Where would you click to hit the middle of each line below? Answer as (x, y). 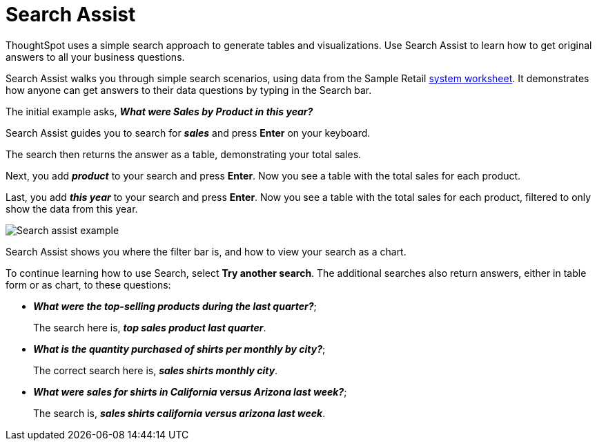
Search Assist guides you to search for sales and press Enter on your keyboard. (188, 133)
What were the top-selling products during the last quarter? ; (175, 306)
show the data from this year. (72, 209)
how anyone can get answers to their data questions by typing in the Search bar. (189, 90)
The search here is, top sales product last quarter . (150, 327)
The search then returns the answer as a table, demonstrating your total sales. (184, 154)
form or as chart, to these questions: (88, 284)
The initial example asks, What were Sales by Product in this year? (159, 111)
